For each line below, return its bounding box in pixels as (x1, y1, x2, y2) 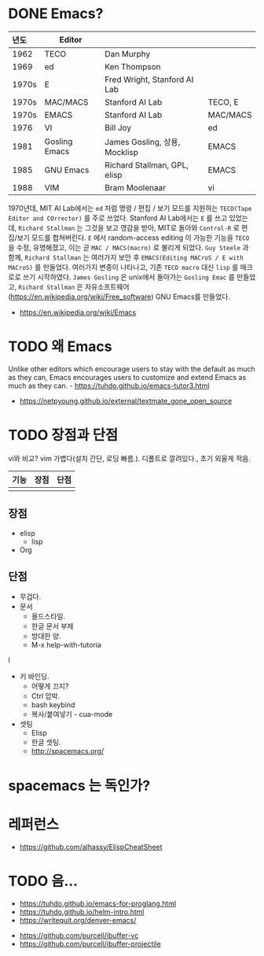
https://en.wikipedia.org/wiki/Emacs (19, 308, 137, 317)
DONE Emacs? (8, 5, 104, 23)
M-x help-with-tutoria (31, 640, 102, 650)
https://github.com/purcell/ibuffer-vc (19, 930, 139, 940)
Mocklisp (104, 146, 139, 157)
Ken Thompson (104, 61, 161, 72)
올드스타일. (31, 611, 66, 622)
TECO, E (207, 96, 239, 107)
